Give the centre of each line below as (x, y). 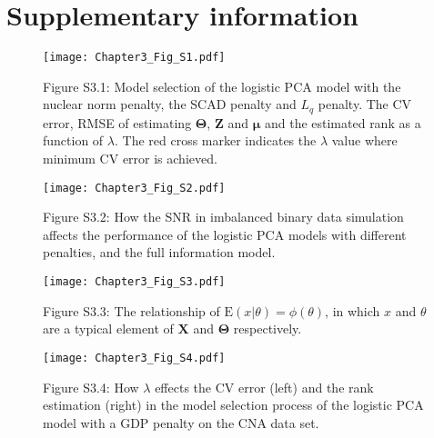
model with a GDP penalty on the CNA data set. (181, 422)
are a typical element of (108, 328)
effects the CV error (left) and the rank (264, 387)
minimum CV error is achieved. (130, 159)
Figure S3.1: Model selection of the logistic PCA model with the (222, 86)
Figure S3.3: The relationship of (131, 310)
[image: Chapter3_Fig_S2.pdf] (134, 188)
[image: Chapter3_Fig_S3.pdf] (134, 282)
